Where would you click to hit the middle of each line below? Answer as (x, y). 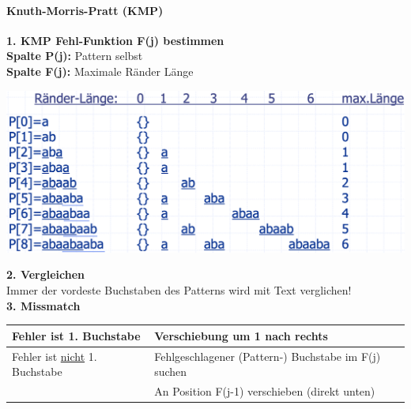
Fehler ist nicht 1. (55, 356)
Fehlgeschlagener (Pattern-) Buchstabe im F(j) (268, 356)
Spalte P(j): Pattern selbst (75, 56)
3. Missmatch (43, 305)
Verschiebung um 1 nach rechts (241, 335)
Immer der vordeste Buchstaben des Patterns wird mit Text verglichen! (179, 290)
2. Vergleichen (46, 274)
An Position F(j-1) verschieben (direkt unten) (265, 390)
